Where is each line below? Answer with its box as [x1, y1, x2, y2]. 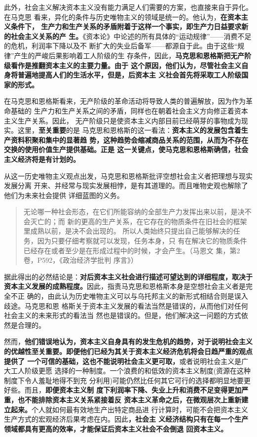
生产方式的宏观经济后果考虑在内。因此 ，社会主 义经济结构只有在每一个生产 [4, 414, 249, 424]
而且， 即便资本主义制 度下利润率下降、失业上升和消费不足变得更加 [24, 385, 242, 395]
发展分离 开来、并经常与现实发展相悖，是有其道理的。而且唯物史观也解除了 [4, 180, 248, 191]
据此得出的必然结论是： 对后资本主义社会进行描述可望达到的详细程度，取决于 [4, 271, 253, 281]
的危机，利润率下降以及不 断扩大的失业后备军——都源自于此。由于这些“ [4, 40, 238, 51]
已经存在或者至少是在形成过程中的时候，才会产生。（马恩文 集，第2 [23, 245, 240, 255]
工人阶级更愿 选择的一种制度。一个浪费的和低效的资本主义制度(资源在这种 [10, 365, 251, 376]
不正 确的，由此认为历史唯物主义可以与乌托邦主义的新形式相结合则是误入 [10, 291, 248, 301]
